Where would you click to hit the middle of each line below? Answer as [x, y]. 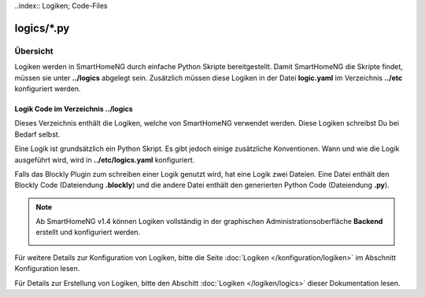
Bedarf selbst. [37, 134]
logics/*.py [42, 28]
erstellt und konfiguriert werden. [88, 233]
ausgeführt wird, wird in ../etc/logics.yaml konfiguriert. [105, 159]
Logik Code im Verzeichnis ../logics [74, 108]
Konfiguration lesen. [47, 269]
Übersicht [34, 51]
